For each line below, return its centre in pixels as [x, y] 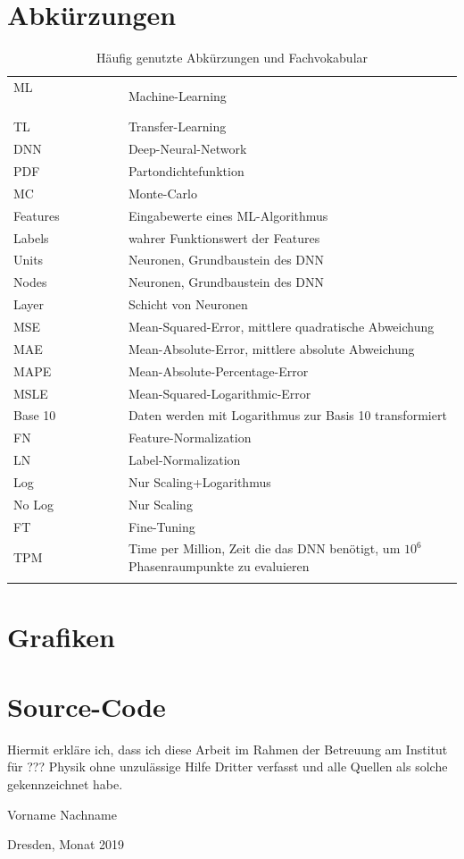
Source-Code [87, 706]
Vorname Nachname [62, 814]
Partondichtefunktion [186, 171]
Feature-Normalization [190, 438]
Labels [31, 237]
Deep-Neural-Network [187, 149]
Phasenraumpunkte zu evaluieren [219, 566]
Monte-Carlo [162, 193]
